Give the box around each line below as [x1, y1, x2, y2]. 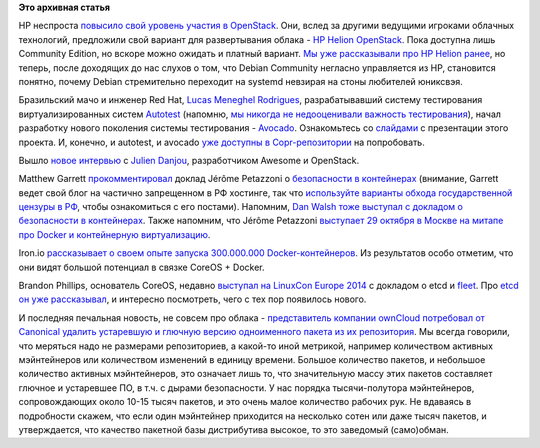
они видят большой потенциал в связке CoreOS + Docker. [18, 261, 265, 273]
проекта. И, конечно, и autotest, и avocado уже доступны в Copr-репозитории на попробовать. [18, 136, 425, 148]
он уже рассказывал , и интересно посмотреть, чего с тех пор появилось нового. [18, 293, 367, 305]
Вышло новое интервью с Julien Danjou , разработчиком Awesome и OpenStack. [18, 154, 360, 166]
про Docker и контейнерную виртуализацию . [18, 228, 211, 240]
